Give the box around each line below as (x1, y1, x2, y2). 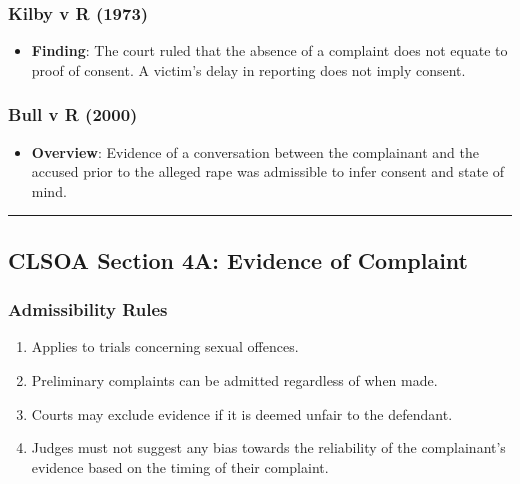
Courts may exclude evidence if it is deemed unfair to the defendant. (31, 403, 453, 424)
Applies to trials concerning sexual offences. (31, 336, 299, 357)
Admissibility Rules (8, 297, 168, 322)
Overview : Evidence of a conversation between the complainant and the (31, 141, 479, 162)
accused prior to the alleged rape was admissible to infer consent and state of (31, 161, 505, 182)
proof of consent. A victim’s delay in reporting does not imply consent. (31, 59, 466, 80)
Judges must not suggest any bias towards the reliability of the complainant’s (31, 437, 506, 458)
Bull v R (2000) (8, 102, 138, 127)
